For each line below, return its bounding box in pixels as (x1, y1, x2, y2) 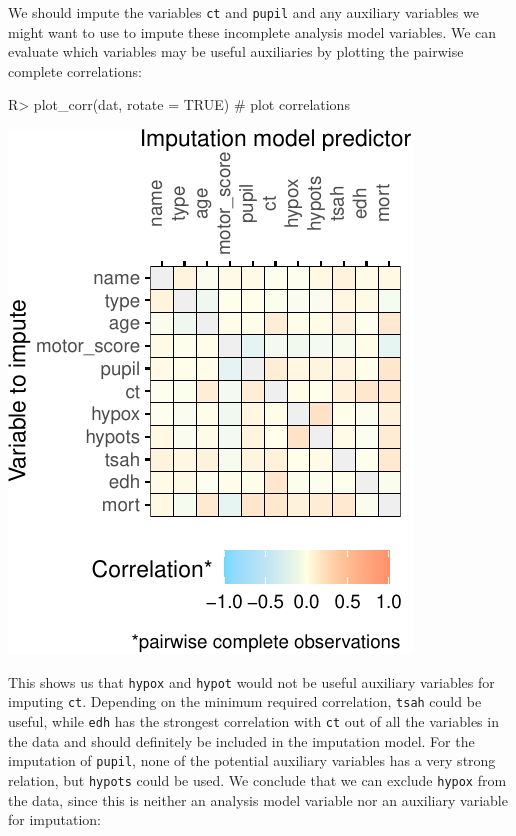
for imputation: (8, 809, 102, 830)
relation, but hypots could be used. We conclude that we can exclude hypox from (8, 769, 507, 790)
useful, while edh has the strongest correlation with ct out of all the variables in (8, 710, 499, 731)
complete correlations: (8, 60, 142, 81)
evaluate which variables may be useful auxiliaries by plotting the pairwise (8, 41, 464, 62)
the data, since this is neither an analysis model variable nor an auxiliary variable (8, 789, 508, 810)
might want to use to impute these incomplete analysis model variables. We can (8, 21, 497, 42)
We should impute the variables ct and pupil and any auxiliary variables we (8, 2, 479, 22)
